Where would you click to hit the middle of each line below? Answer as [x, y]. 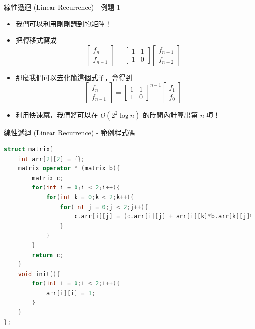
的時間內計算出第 [170, 115]
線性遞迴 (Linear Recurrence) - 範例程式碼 [70, 132]
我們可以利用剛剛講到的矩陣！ [64, 23]
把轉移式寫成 [36, 40]
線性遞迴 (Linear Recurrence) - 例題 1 [62, 7]
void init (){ [39, 274]
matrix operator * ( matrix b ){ [69, 169]
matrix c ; [48, 178]
